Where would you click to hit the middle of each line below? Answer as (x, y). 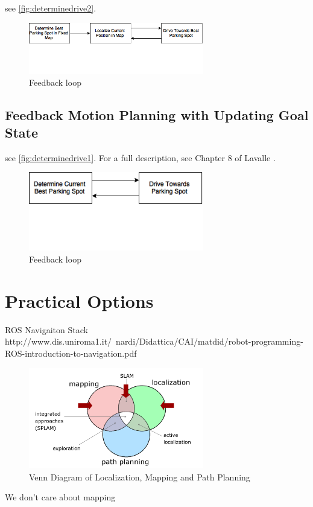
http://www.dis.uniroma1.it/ (58, 341)
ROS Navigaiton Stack (46, 329)
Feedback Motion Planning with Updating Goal (157, 114)
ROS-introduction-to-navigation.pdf (71, 353)
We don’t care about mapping (60, 497)
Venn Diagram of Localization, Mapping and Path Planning (140, 477)
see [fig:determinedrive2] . (51, 8)
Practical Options (79, 300)
